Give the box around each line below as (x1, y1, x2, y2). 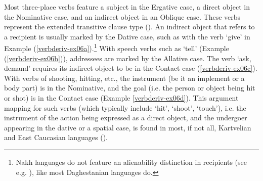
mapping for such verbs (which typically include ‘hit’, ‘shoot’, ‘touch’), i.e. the (4, 102, 246, 113)
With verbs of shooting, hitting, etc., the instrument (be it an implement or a (4, 72, 245, 83)
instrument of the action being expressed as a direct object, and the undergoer (4, 112, 247, 123)
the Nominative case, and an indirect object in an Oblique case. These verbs (4, 11, 241, 22)
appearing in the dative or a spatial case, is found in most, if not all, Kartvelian (4, 122, 251, 132)
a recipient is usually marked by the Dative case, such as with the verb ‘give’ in (4, 31, 250, 41)
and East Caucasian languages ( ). (4, 132, 108, 143)
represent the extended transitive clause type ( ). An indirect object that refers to (4, 21, 255, 32)
